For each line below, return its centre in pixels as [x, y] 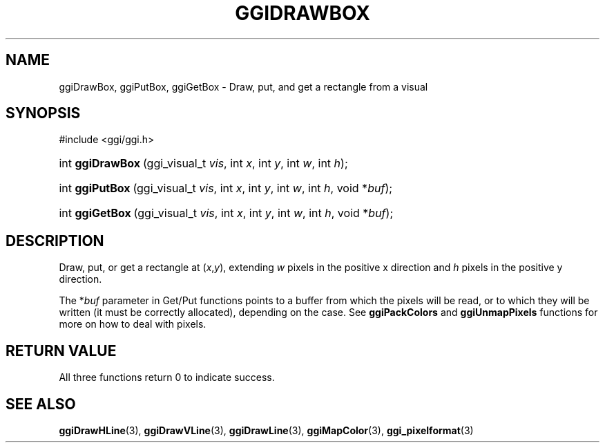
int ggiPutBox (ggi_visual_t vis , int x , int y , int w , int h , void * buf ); [226, 188]
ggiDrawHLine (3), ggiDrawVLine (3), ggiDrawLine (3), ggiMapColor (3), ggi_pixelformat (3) [266, 430]
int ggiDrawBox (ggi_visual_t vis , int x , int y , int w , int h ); [203, 164]
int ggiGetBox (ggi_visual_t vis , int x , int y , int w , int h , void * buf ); [226, 213]
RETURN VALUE [61, 351]
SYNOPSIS [43, 113]
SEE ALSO [41, 404]
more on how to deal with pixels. [133, 324]
